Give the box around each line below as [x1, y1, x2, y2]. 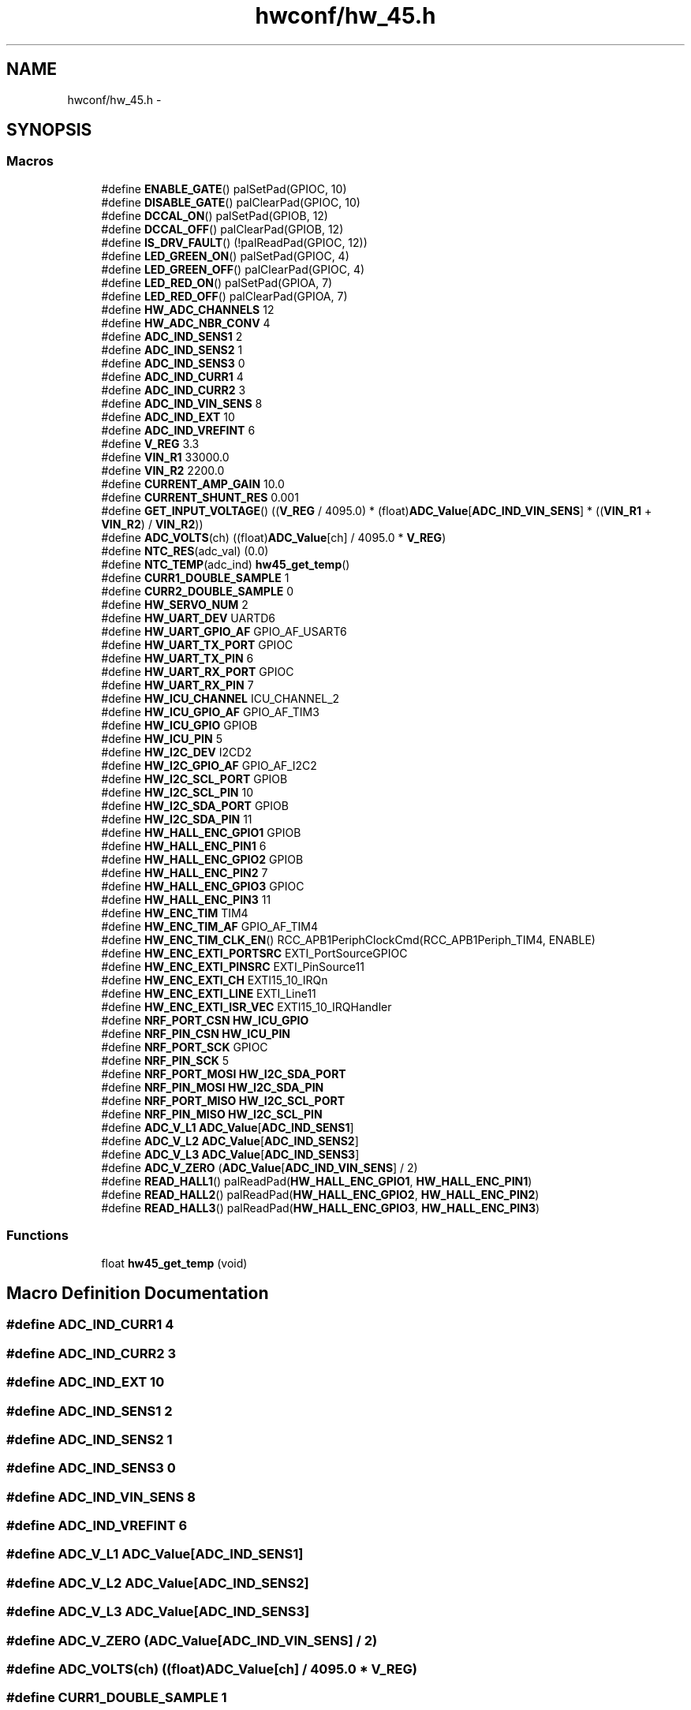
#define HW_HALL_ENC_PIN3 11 [101, 892, 271, 906]
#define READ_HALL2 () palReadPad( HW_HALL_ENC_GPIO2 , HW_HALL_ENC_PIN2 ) [101, 1187, 540, 1201]
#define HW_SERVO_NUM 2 [101, 597, 248, 611]
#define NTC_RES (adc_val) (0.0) [101, 543, 269, 558]
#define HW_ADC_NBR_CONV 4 [101, 315, 271, 330]
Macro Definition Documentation [6, 1282, 269, 1303]
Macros [6, 153, 54, 170]
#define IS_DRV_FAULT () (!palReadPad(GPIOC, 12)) [101, 235, 368, 249]
